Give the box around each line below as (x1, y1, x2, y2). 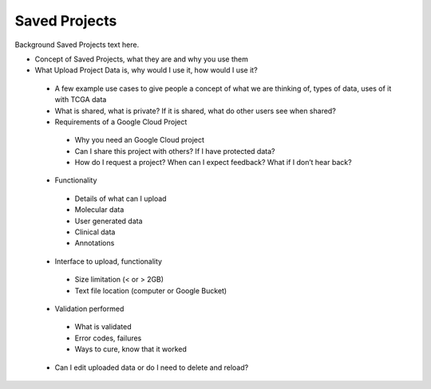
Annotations (74, 238, 115, 248)
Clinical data (74, 227, 116, 237)
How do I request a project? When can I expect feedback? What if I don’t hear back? (74, 158, 352, 167)
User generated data (74, 216, 143, 226)
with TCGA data (54, 95, 107, 104)
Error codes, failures (74, 333, 142, 343)
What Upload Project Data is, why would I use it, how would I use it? (34, 65, 259, 75)
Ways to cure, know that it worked (74, 344, 187, 354)
